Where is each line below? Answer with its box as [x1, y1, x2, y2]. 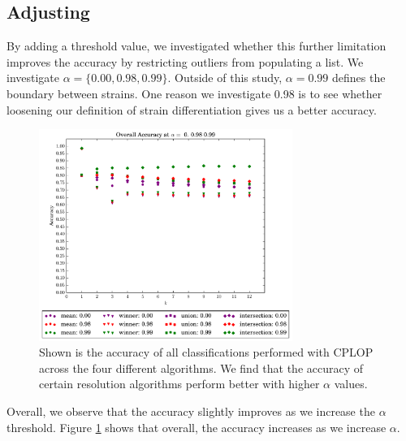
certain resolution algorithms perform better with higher [39, 375, 320, 392]
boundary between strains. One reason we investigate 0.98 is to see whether [6, 84, 382, 102]
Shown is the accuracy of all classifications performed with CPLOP [39, 344, 374, 361]
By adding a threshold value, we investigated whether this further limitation [6, 37, 387, 54]
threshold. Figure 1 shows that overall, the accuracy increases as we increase [6, 418, 387, 435]
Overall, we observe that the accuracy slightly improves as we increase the [6, 403, 375, 420]
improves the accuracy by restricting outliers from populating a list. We [6, 53, 364, 70]
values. [334, 375, 368, 392]
